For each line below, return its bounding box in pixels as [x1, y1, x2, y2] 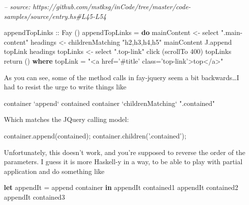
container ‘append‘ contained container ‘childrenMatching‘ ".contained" [4, 98, 215, 108]
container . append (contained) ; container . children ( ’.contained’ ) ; [4, 130, 186, 140]
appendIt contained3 [4, 191, 65, 202]
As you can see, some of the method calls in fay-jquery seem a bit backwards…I [4, 72, 239, 82]
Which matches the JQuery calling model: [4, 114, 129, 124]
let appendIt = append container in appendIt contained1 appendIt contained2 [4, 182, 238, 192]
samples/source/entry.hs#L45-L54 [4, 11, 106, 21]
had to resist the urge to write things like [4, 82, 127, 92]
